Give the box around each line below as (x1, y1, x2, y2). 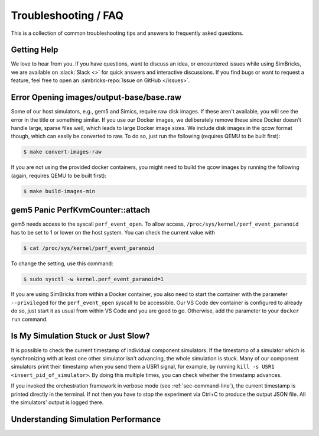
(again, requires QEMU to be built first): (11, 172, 106, 179)
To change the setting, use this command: (11, 260, 113, 267)
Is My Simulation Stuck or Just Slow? (11, 331, 150, 341)
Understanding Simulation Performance (11, 414, 161, 424)
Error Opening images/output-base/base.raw (11, 92, 182, 103)
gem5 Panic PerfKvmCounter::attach (11, 205, 151, 215)
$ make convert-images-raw (23, 148, 102, 155)
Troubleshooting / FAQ (11, 9, 124, 22)
